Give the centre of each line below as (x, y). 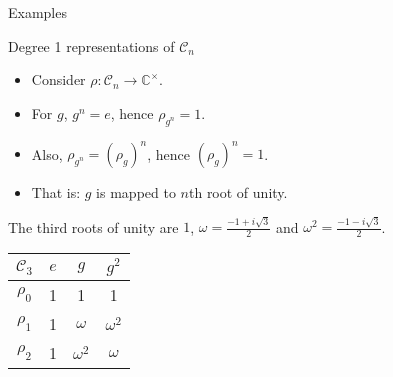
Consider (58, 79)
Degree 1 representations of (91, 45)
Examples (37, 12)
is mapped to (136, 192)
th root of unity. (238, 192)
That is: (56, 192)
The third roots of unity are (93, 226)
